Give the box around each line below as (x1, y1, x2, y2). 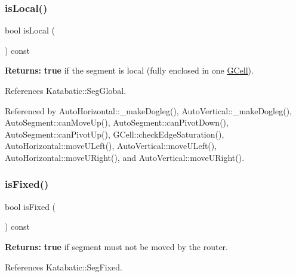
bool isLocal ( (5, 24, 55, 36)
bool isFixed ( (5, 200, 56, 212)
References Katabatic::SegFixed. (5, 260, 122, 273)
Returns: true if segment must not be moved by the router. (5, 240, 229, 252)
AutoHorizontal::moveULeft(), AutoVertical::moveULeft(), (5, 139, 217, 152)
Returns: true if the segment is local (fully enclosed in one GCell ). (5, 64, 254, 77)
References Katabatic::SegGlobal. (5, 84, 127, 96)
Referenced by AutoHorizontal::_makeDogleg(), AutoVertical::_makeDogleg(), (5, 104, 292, 117)
